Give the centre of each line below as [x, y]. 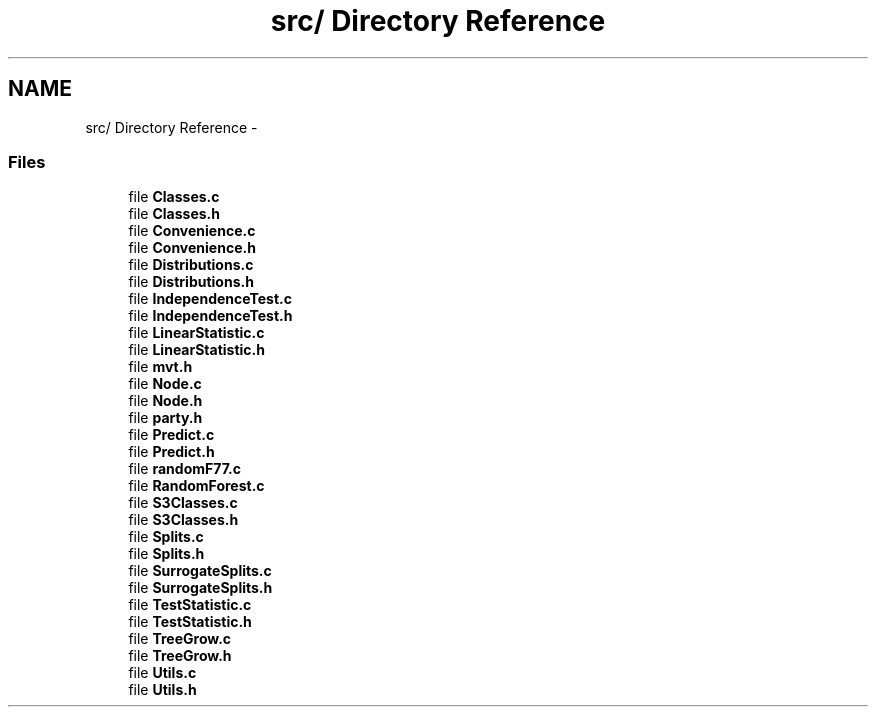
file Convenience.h [192, 248]
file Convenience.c [192, 231]
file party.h [165, 418]
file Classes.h [174, 214]
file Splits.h [166, 554]
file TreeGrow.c [180, 639]
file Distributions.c [191, 265]
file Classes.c [174, 197]
